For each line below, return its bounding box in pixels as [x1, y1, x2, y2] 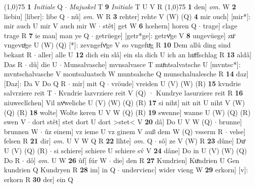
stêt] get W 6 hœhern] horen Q [103, 21, 197, 31]
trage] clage [203, 21, 238, 31]
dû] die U [29, 59, 57, 69]
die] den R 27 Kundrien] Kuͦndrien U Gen [113, 155, 240, 165]
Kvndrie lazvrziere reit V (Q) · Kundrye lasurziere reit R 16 [58, 88, 243, 98]
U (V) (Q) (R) [4, 145, 48, 155]
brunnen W [4, 126, 38, 136]
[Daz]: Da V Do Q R [4, 78, 66, 88]
